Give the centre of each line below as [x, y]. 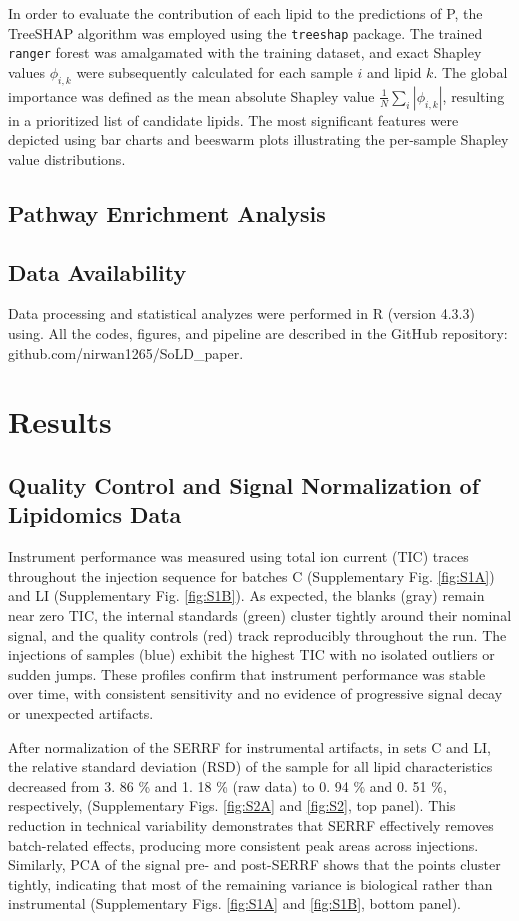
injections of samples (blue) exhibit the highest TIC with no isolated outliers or [251, 654]
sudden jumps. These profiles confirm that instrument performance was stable [247, 673]
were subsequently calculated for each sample [214, 71]
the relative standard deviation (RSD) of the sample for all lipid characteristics [250, 766]
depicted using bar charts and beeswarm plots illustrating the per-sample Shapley [258, 139]
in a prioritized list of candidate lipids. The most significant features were [233, 119]
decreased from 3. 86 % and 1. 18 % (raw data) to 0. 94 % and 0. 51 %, [227, 785]
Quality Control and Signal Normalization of [244, 485]
